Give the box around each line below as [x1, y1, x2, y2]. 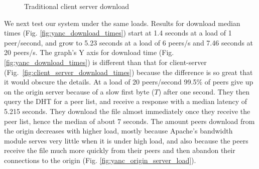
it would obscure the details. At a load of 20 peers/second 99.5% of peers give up [4, 76, 253, 87]
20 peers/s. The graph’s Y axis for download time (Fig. [4, 47, 174, 57]
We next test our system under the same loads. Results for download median [4, 17, 240, 28]
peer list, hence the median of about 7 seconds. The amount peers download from [4, 115, 255, 126]
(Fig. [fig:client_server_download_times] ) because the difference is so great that [4, 66, 253, 77]
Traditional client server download [24, 1, 129, 11]
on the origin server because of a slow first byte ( [4, 86, 155, 96]
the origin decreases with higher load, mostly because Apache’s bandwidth [4, 125, 233, 136]
